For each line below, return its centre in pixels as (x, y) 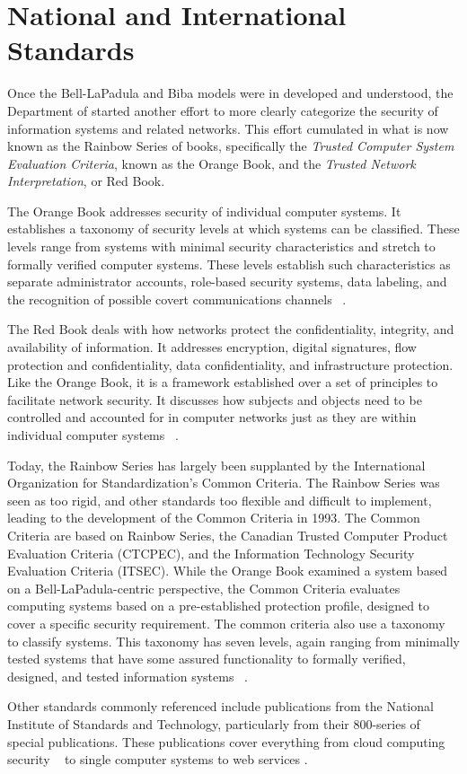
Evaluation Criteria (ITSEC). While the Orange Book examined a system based (228, 571)
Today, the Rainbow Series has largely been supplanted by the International (216, 465)
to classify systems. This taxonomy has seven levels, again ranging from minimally (233, 641)
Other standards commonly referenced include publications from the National (220, 706)
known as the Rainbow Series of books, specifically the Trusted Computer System (231, 146)
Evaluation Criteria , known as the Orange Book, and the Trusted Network (211, 163)
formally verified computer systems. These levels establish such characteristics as (229, 264)
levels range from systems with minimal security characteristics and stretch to (221, 246)
